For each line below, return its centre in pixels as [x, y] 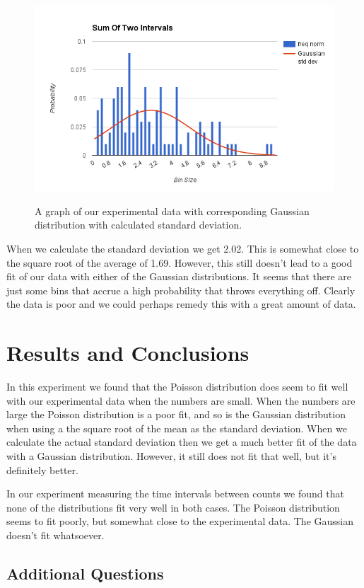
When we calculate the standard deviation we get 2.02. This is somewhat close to [183, 248]
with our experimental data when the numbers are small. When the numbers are [181, 400]
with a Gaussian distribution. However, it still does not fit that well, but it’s [171, 456]
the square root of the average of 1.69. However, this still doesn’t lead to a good [180, 262]
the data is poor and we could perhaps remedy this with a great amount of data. [181, 304]
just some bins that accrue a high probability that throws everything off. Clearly [181, 290]
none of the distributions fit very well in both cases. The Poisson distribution [173, 507]
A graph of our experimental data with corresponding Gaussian [172, 211]
